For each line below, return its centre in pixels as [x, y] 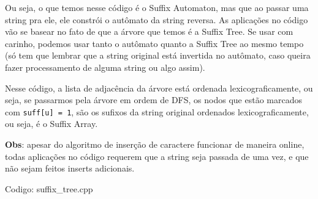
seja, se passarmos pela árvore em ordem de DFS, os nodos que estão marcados [153, 100]
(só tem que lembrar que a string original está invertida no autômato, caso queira [158, 55]
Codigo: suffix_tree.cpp [49, 188]
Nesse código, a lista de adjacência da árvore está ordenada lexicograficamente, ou [159, 88]
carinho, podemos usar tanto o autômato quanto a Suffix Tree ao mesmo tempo [154, 43]
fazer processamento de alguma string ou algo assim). [105, 67]
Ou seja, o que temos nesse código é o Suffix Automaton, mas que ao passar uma [157, 7]
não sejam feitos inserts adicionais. [70, 168]
